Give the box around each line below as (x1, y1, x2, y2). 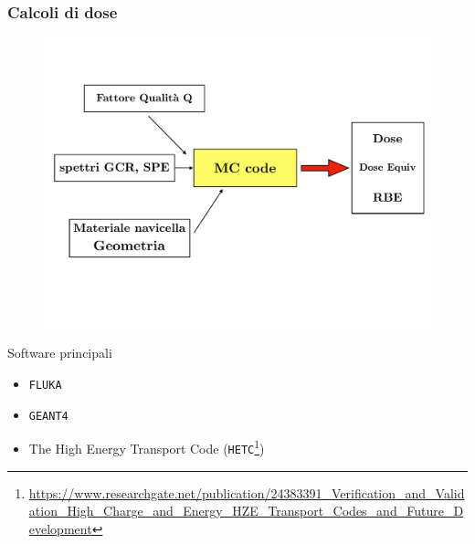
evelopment (28, 518, 92, 538)
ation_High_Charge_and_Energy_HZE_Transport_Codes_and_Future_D (28, 501, 464, 520)
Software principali (7, 343, 112, 362)
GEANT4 (28, 409, 69, 423)
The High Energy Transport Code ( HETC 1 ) (28, 436, 265, 457)
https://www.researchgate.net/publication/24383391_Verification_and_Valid (28, 483, 465, 502)
